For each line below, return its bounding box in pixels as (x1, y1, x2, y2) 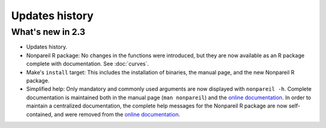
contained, (26, 111, 53, 118)
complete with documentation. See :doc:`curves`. (26, 60, 149, 67)
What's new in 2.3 (11, 26, 86, 37)
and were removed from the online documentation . (54, 111, 181, 118)
